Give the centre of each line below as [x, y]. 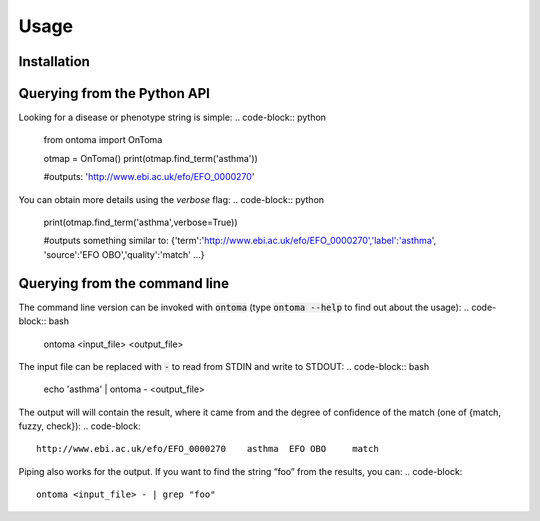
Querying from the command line [124, 283]
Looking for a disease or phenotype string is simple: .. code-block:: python [172, 117]
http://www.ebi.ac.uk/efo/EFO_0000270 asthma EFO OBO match [207, 449]
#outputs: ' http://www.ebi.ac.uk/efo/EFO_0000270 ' [149, 177]
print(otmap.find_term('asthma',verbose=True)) [141, 222]
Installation [54, 61]
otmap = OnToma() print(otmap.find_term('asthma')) [151, 158]
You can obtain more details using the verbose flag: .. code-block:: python [171, 199]
